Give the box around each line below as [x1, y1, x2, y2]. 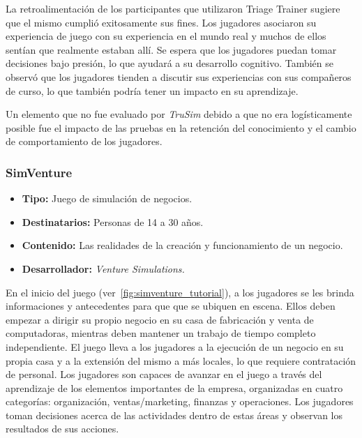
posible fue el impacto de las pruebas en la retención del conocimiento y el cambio [6, 120, 356, 135]
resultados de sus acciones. [6, 421, 119, 436]
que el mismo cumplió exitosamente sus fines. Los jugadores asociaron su [6, 15, 317, 29]
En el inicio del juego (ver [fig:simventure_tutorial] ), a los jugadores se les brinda [6, 285, 354, 299]
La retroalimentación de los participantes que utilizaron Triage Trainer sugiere [6, 1, 340, 15]
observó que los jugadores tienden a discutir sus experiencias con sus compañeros [6, 69, 352, 84]
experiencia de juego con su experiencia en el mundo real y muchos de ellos [6, 29, 326, 43]
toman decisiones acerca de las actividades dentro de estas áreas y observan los [6, 407, 342, 422]
